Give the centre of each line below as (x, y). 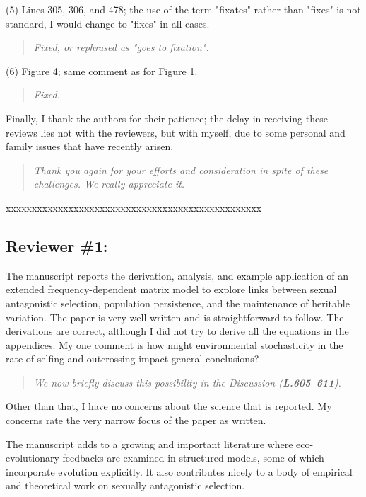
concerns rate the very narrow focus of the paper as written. (136, 420)
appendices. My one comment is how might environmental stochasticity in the (175, 344)
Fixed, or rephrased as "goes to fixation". (121, 47)
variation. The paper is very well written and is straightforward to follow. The (175, 317)
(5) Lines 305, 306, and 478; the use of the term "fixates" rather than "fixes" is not (183, 9)
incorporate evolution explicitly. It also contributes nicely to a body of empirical (179, 471)
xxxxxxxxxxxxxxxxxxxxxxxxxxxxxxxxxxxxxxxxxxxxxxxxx (134, 207)
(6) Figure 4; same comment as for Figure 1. (102, 70)
